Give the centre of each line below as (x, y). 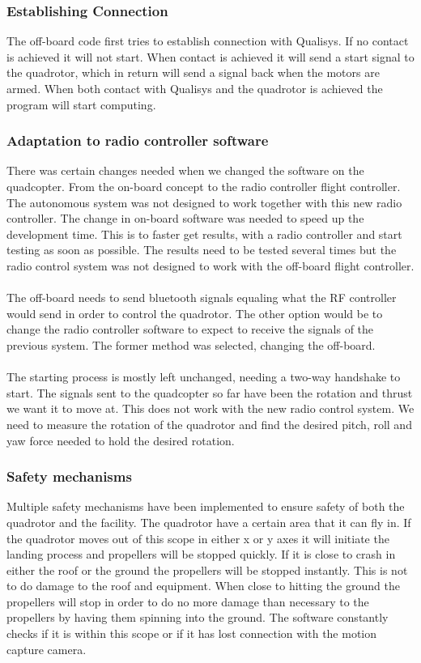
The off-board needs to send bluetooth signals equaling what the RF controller (202, 297)
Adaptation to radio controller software (138, 140)
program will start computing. (81, 104)
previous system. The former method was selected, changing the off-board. (191, 344)
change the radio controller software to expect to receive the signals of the (190, 329)
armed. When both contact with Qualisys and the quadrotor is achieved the (195, 88)
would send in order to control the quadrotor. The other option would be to (195, 313)
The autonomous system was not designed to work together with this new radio (204, 202)
